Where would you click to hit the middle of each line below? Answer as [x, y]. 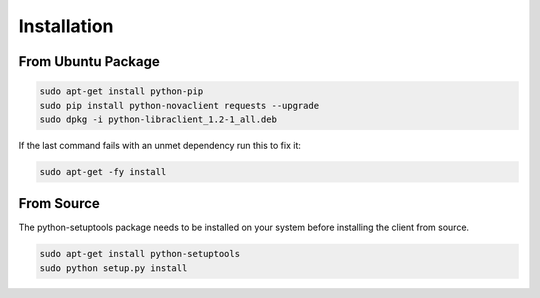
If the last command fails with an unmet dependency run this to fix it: [160, 145]
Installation [66, 26]
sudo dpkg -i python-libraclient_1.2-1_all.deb [158, 119]
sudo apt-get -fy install [103, 171]
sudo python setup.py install [113, 268]
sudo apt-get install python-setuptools [139, 254]
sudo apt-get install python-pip [121, 91]
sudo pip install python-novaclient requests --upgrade [179, 105]
